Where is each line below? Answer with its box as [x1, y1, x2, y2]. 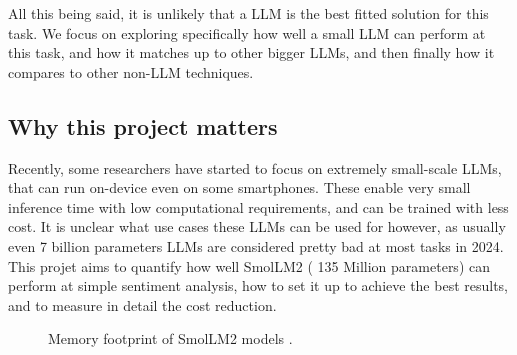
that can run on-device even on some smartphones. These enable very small [8, 177, 471, 198]
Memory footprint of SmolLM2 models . [48, 328, 293, 349]
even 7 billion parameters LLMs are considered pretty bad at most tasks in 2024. [8, 235, 504, 256]
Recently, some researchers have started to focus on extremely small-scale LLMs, [8, 157, 502, 178]
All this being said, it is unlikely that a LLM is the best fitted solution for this [8, 3, 489, 23]
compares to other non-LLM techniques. [8, 61, 254, 82]
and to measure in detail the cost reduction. [8, 294, 277, 315]
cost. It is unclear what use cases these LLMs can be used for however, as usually [8, 216, 506, 237]
